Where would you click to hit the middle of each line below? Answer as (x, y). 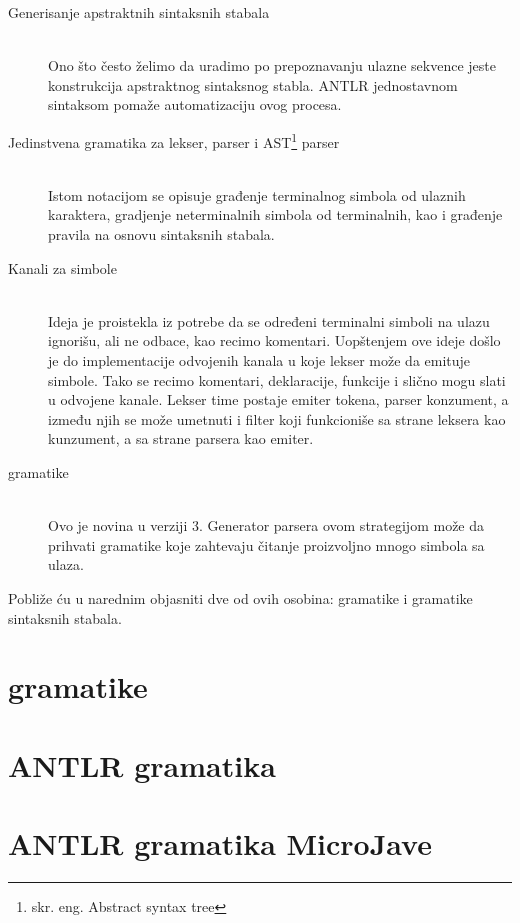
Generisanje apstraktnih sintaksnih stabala (139, 12)
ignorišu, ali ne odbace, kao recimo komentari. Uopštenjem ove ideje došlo (274, 340)
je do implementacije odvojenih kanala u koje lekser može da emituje (259, 359)
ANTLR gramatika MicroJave (220, 843)
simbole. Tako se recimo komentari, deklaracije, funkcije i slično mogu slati (277, 379)
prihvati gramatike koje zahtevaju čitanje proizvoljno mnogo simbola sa (266, 544)
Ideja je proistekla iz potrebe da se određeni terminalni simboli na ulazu (269, 320)
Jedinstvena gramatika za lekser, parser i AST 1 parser (174, 140)
